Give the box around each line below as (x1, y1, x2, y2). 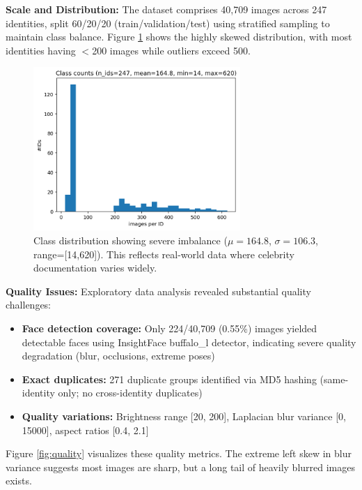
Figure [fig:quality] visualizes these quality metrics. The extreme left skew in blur (6, 446, 352, 461)
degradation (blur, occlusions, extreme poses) (22, 348, 215, 363)
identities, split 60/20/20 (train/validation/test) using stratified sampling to (6, 15, 330, 30)
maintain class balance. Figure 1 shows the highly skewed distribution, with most (6, 29, 352, 44)
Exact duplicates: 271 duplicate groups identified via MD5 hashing (22, 371, 317, 386)
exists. (6, 473, 32, 488)
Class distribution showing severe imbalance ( (33, 233, 228, 247)
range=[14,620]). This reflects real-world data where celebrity (33, 246, 294, 261)
